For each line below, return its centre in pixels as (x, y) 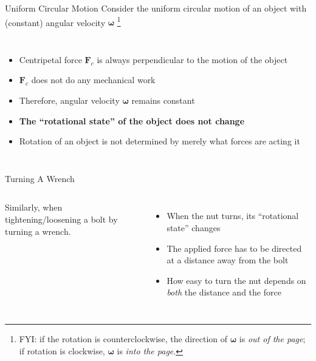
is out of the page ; (272, 338)
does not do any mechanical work (93, 80)
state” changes (194, 228)
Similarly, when (34, 207)
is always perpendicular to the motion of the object (192, 59)
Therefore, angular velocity (69, 100)
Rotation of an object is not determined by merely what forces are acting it (160, 141)
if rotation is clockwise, (62, 350)
